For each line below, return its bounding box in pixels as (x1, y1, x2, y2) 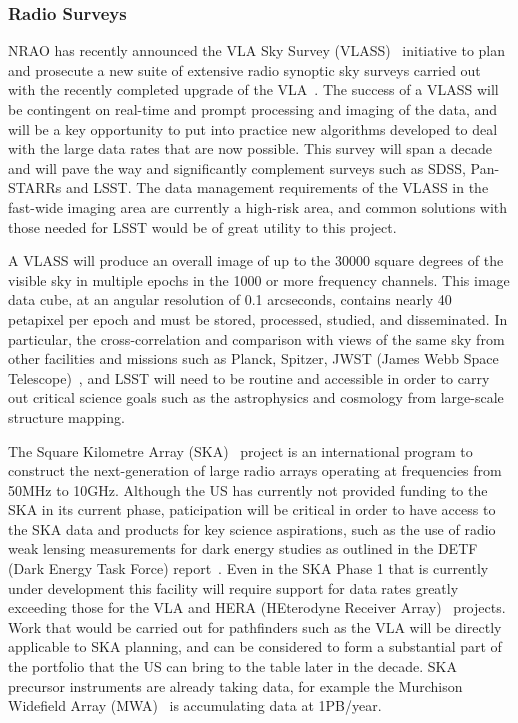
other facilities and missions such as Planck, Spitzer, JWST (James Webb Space (8, 348, 499, 369)
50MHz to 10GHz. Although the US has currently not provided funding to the (8, 479, 488, 500)
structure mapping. (8, 406, 125, 427)
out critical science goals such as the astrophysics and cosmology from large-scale (8, 387, 504, 408)
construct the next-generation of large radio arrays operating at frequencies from (8, 460, 502, 481)
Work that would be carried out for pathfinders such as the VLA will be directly (8, 616, 502, 637)
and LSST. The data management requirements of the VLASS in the (66, 177, 489, 198)
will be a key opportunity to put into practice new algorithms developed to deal (8, 118, 498, 139)
